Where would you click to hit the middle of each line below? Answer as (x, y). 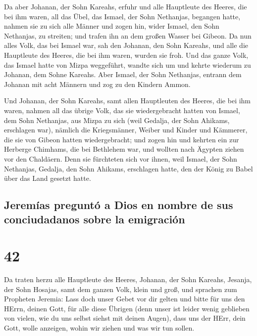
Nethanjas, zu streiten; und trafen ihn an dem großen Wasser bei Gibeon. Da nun (128, 35)
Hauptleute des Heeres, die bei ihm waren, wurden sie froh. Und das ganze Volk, (126, 55)
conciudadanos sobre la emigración (95, 219)
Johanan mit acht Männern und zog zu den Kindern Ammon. (97, 84)
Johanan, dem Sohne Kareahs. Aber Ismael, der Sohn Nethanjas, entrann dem (123, 74)
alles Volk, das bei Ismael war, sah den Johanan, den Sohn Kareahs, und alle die (126, 45)
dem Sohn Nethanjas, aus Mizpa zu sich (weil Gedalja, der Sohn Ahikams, (117, 120)
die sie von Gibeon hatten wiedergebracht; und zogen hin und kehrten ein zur (122, 139)
